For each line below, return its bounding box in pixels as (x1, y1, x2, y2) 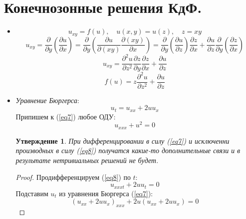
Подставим (15, 188, 49, 198)
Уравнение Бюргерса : (15, 95, 79, 105)
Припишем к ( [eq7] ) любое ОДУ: (15, 111, 116, 121)
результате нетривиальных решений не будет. (15, 155, 159, 165)
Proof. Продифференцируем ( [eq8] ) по (15, 171, 131, 182)
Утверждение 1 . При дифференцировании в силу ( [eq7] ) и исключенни (15, 135, 230, 146)
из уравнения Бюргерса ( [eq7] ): (59, 188, 153, 198)
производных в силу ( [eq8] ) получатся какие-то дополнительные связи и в (15, 145, 241, 156)
